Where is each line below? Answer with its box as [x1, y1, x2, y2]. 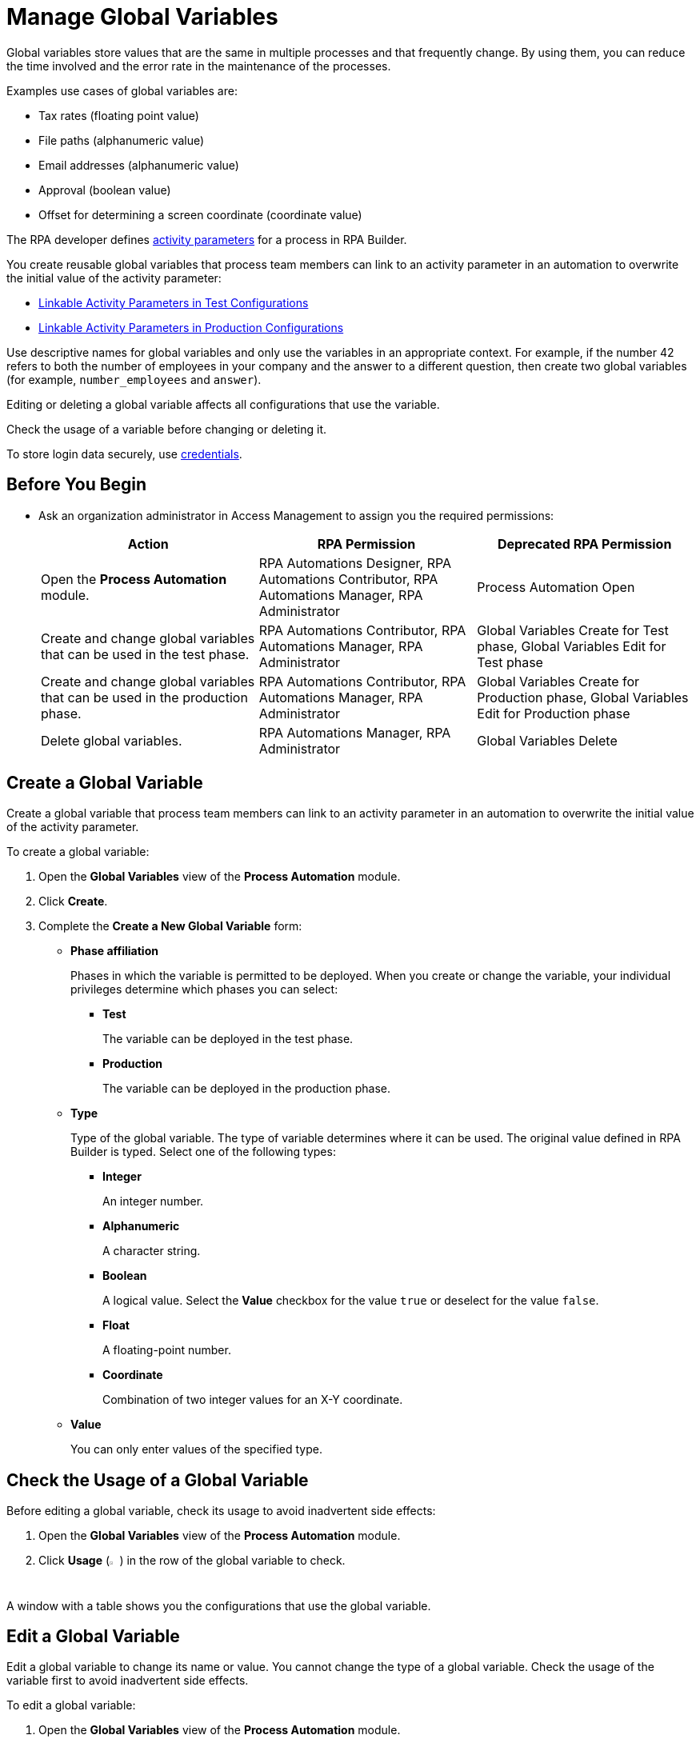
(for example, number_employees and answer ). [6, 372, 262, 386]
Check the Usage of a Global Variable [6, 1469, 309, 1490]
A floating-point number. [102, 1343, 231, 1357]
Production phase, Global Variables [477, 689, 689, 706]
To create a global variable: [6, 845, 150, 859]
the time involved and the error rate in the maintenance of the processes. [6, 58, 391, 73]
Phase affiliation [70, 944, 158, 958]
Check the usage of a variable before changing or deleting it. [6, 422, 327, 436]
